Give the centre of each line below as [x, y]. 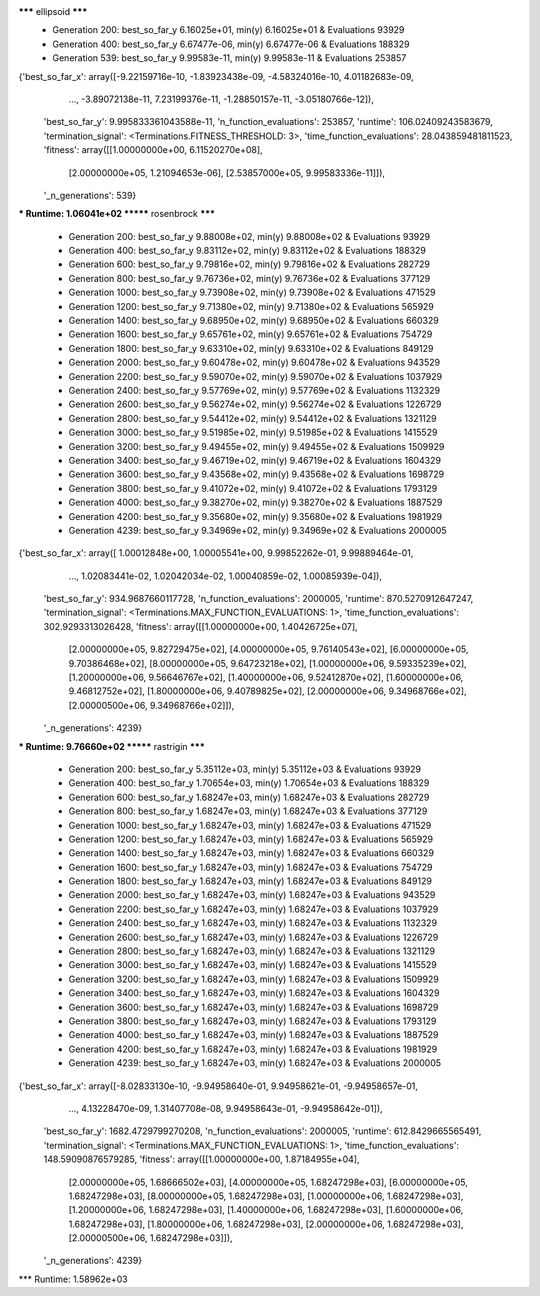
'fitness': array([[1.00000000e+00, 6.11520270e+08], [153, 150]
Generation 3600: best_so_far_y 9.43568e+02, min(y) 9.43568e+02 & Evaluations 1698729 [256, 474]
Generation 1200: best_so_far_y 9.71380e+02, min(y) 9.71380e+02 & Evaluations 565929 [251, 306]
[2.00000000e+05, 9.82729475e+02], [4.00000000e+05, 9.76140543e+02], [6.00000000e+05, [268, 649]
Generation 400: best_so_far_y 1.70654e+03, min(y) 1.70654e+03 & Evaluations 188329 [249, 783]
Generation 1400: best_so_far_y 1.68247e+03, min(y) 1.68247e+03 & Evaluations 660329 [251, 853]
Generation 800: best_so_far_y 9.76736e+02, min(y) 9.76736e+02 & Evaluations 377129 [249, 278]
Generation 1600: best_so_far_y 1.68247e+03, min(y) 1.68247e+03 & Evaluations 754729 [250, 867]
